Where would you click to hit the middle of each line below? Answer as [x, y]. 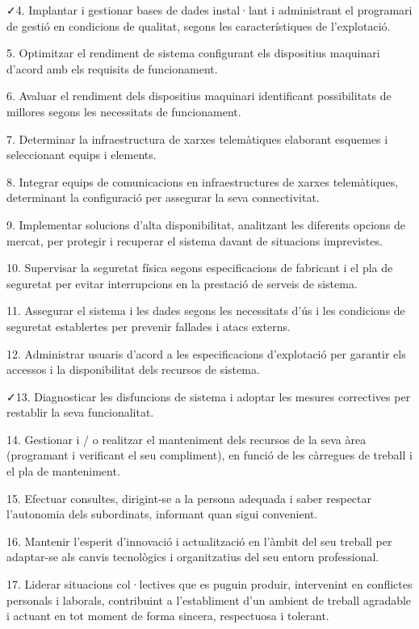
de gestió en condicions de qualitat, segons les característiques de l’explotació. [199, 25]
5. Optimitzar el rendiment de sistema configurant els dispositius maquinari [193, 53]
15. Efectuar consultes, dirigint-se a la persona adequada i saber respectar [189, 498]
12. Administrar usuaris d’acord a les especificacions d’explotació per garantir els [206, 353]
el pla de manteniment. [63, 471]
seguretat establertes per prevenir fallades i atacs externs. [149, 326]
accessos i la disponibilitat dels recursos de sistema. [133, 369]
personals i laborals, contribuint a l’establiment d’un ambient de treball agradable [209, 600]
